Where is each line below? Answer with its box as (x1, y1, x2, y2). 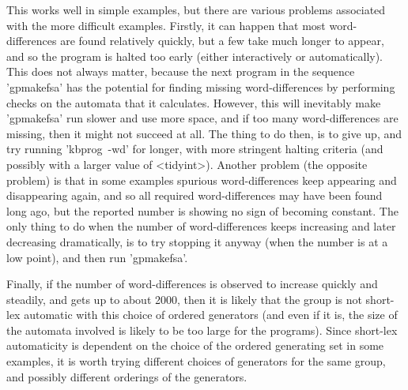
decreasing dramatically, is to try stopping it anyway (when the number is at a (6, 233, 388, 249)
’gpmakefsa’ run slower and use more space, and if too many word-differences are (6, 110, 399, 126)
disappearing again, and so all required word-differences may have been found (6, 187, 383, 204)
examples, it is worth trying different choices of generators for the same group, (6, 353, 386, 369)
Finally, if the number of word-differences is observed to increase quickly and (6, 276, 378, 292)
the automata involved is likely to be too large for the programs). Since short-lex (6, 321, 398, 338)
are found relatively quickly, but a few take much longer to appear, (60, 32, 384, 49)
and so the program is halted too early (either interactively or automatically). (6, 47, 383, 64)
